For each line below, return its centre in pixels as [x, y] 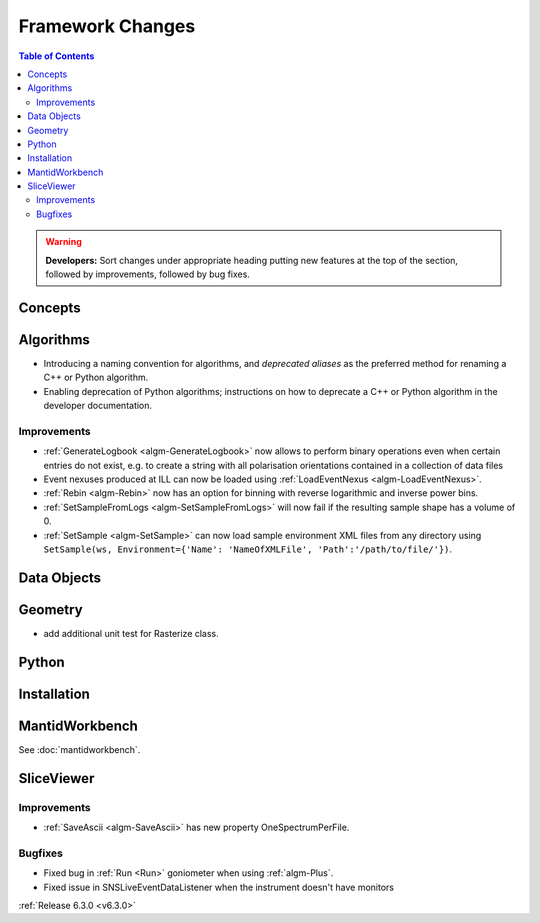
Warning [63, 242]
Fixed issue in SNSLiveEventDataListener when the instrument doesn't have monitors [219, 887]
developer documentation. [98, 406]
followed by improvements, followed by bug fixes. [147, 274]
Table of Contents [56, 56]
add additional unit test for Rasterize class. [131, 633]
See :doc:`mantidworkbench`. [79, 749]
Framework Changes [107, 26]
